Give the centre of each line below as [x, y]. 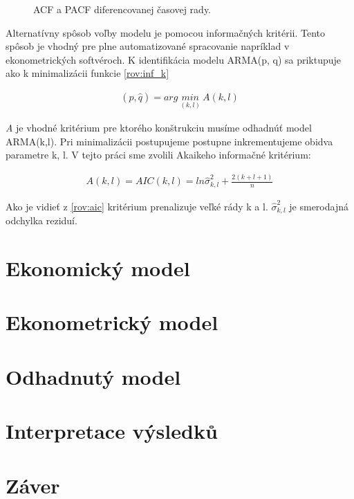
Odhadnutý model [93, 376]
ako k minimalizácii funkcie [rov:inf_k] [87, 73]
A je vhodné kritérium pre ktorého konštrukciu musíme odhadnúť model [159, 128]
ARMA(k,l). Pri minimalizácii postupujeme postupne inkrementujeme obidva [169, 141]
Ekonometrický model [112, 322]
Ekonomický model [98, 268]
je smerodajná [319, 206]
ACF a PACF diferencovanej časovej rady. [122, 9]
